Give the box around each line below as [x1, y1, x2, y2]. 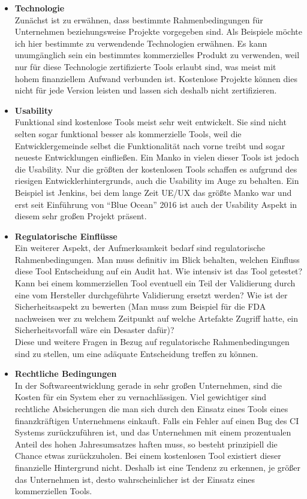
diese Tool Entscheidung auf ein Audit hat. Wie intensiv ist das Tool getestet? [14, 265, 303, 277]
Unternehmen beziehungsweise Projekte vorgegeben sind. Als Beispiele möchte [14, 25, 302, 38]
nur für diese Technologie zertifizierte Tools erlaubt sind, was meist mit [14, 60, 276, 72]
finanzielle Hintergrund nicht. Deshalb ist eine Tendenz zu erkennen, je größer [14, 461, 300, 473]
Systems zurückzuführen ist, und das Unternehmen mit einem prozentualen [14, 426, 291, 438]
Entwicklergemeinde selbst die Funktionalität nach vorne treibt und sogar [14, 139, 285, 152]
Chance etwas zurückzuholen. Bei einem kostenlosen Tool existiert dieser [14, 449, 281, 462]
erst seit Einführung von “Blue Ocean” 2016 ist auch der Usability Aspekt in [14, 198, 297, 210]
